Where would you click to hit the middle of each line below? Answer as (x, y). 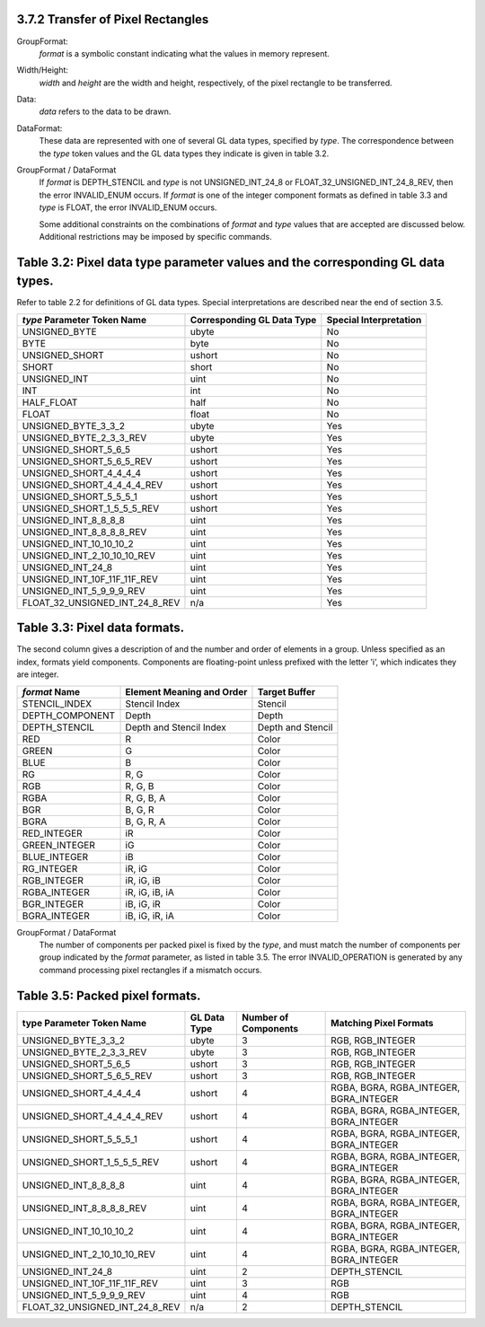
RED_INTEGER (52, 833)
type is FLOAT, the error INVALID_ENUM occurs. (128, 207)
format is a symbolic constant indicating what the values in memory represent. (184, 53)
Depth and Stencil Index (176, 727)
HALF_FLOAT (50, 402)
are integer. (38, 674)
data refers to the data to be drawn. (105, 111)
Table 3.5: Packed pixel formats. (109, 995)
